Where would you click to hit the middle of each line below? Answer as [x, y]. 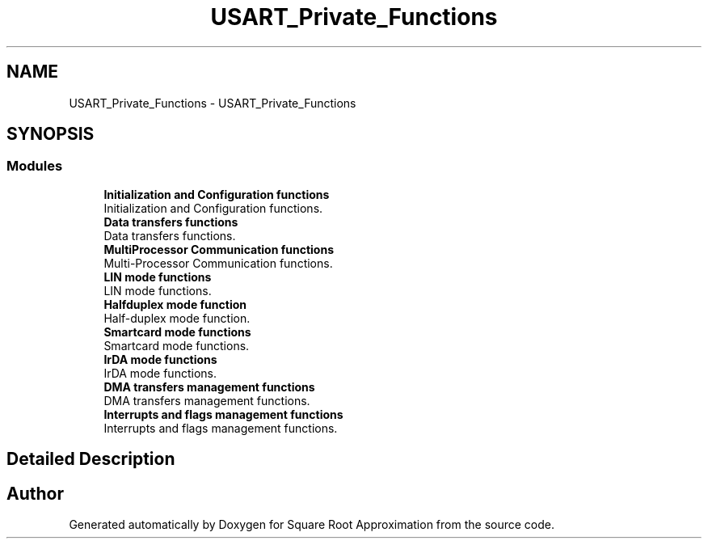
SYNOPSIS [51, 134]
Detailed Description [91, 459]
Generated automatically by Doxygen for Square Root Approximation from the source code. [312, 525]
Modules [35, 166]
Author [35, 493]
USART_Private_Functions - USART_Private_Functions [213, 103]
